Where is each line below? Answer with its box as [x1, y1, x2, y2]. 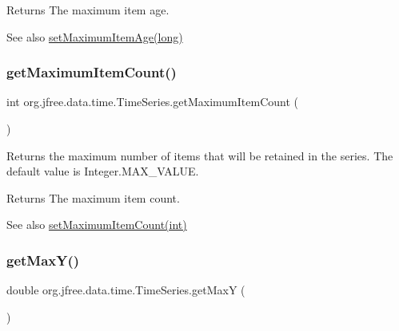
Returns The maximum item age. [6, 2, 170, 18]
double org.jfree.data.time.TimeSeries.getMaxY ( [6, 282, 245, 298]
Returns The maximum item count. [6, 189, 180, 206]
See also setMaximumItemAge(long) [6, 28, 183, 45]
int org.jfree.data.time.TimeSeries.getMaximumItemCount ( [6, 93, 298, 110]
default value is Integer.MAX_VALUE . [6, 163, 199, 179]
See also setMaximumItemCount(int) [6, 216, 187, 233]
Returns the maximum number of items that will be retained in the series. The [6, 147, 393, 164]
